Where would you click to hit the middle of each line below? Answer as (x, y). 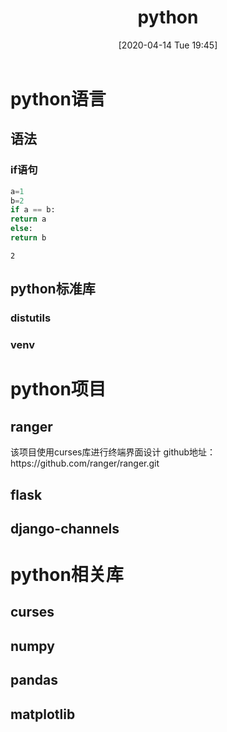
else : (21, 229)
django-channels (65, 528)
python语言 (58, 98)
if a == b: (33, 210)
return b (28, 238)
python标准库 (53, 289)
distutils (31, 318)
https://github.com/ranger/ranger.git (85, 463)
